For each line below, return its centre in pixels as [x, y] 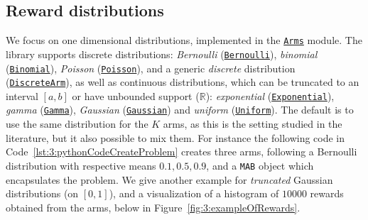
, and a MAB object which [260, 165]
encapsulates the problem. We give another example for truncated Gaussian [169, 179]
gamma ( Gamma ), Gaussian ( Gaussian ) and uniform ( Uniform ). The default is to [180, 110]
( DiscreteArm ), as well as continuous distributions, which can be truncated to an [183, 82]
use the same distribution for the [77, 124]
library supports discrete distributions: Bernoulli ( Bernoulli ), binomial [162, 54]
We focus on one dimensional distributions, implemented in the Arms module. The [184, 40]
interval [22, 95]
